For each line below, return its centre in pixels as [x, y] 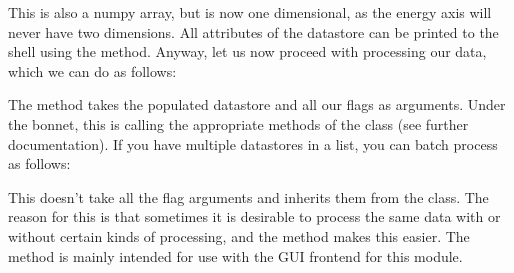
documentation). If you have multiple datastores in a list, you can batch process [253, 143]
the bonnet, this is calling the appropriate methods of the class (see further [238, 123]
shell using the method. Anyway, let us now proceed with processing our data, [247, 51]
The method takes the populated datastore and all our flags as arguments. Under [257, 104]
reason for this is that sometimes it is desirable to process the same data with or [254, 216]
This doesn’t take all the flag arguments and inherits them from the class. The [248, 196]
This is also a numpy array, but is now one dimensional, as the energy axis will [250, 12]
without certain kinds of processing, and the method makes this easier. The [239, 235]
